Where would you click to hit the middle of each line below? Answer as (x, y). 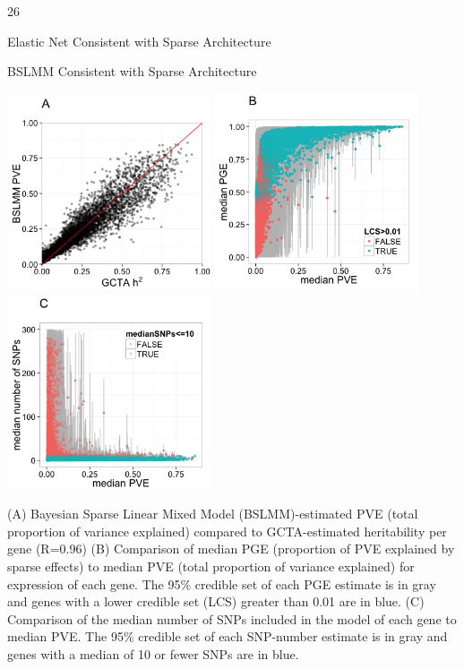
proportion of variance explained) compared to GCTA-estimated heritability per (227, 531)
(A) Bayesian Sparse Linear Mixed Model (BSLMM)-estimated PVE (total (213, 514)
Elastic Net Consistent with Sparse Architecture (139, 41)
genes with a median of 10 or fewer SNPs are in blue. (153, 653)
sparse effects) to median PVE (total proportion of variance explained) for (211, 566)
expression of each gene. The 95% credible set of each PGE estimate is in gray (222, 583)
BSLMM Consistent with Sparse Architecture (132, 71)
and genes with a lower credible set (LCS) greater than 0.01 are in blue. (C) (216, 601)
